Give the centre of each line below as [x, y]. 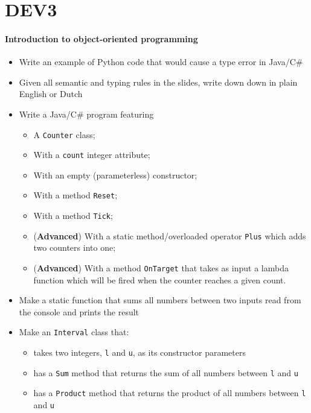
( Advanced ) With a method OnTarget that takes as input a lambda [161, 268]
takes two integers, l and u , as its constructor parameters [139, 352]
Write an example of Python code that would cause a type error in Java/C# [161, 62]
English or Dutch [51, 94]
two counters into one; [75, 247]
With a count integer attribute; [92, 155]
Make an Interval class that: [74, 332]
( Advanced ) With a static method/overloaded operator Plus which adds [170, 235]
